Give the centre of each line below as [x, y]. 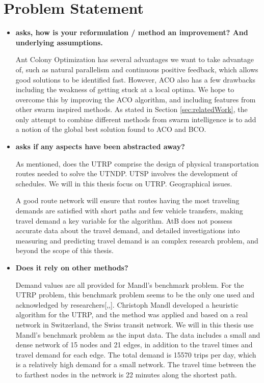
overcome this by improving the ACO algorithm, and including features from [136, 99]
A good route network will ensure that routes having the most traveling [127, 200]
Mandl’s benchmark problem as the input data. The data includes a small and [138, 334]
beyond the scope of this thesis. [64, 250]
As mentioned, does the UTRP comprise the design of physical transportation [137, 163]
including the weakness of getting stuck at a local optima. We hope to [125, 89]
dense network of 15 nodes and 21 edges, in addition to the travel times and [134, 345]
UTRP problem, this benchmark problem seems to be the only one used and [135, 295]
